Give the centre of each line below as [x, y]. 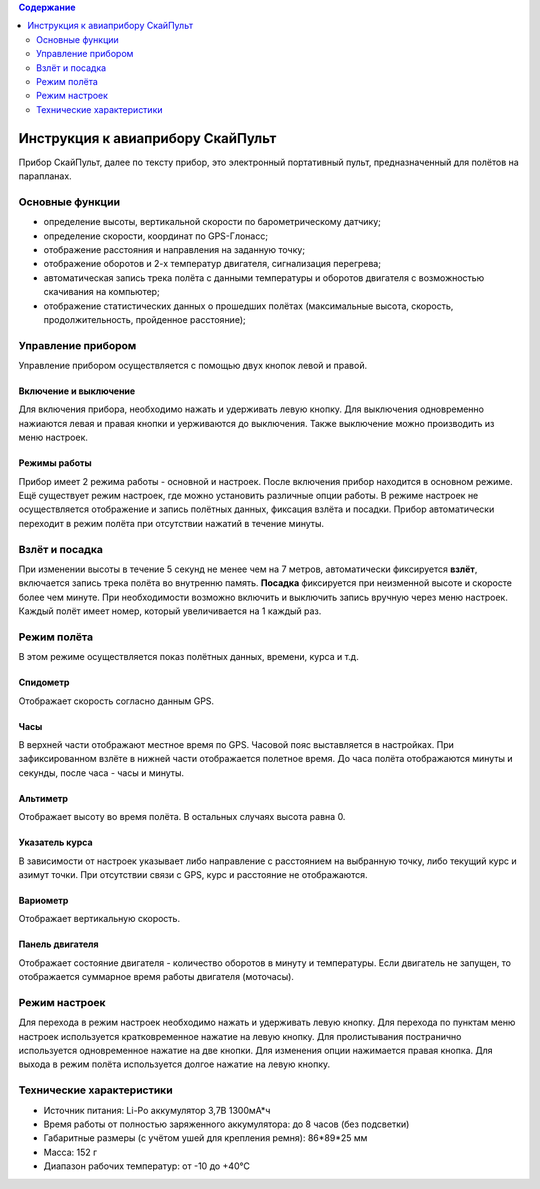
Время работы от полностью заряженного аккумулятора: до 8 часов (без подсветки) [226, 1124]
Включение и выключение [77, 391]
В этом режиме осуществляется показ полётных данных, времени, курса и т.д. [188, 657]
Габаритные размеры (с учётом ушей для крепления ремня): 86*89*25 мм [205, 1138]
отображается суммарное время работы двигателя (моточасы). [156, 977]
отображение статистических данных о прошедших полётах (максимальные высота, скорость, [248, 306]
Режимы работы [55, 463]
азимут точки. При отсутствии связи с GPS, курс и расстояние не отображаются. [193, 874]
